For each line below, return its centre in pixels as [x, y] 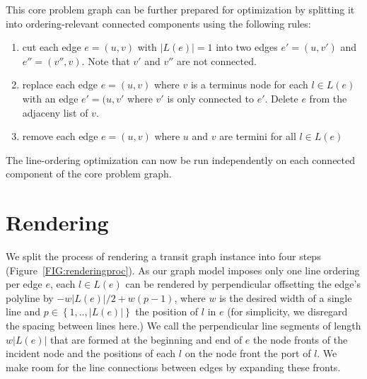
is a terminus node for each [249, 84]
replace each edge [60, 84]
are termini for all [258, 136]
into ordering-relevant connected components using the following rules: [158, 23]
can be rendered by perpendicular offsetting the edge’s [243, 284]
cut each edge [52, 47]
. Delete [281, 98]
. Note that [106, 60]
